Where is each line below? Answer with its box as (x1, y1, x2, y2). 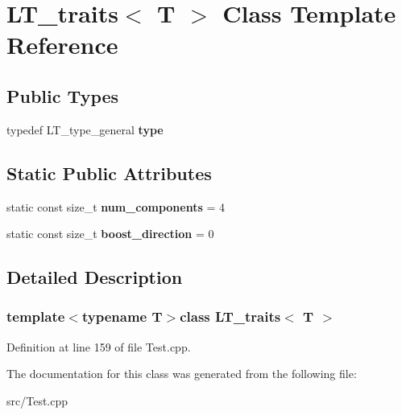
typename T (81, 306, 163, 327)
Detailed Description (6, 265, 183, 290)
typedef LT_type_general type (6, 121, 164, 138)
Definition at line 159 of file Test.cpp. (6, 338, 191, 355)
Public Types (6, 83, 119, 108)
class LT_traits (180, 306, 281, 327)
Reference (6, 28, 118, 61)
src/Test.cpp (6, 392, 68, 409)
